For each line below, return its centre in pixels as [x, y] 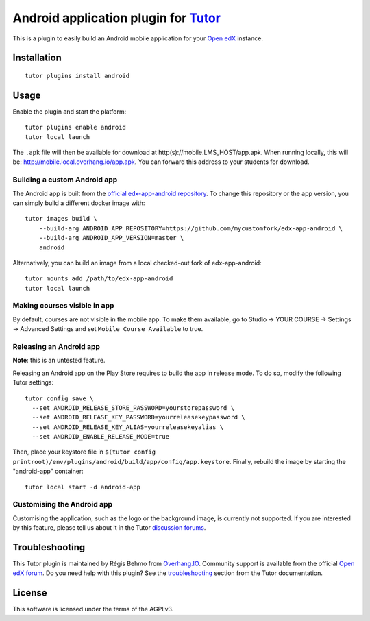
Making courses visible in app [63, 306]
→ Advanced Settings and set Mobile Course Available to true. [108, 329]
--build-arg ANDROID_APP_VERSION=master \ [111, 238]
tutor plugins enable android [76, 127]
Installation [37, 58]
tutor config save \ [59, 398]
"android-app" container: [48, 471]
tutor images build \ [61, 219]
